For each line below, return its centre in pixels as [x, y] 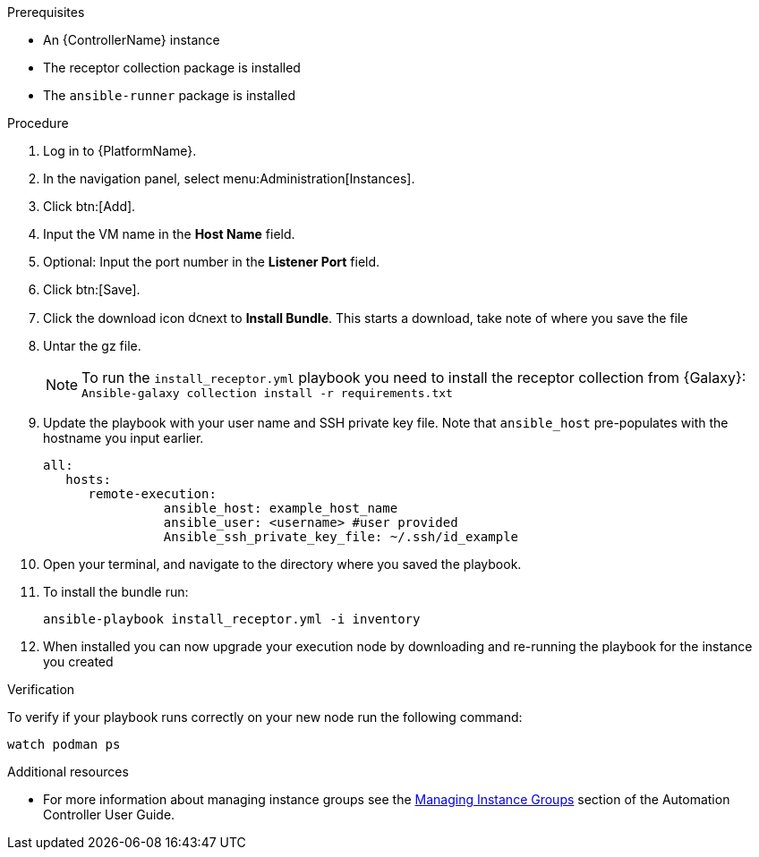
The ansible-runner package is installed [169, 95]
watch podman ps [64, 744]
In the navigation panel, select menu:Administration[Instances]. [229, 178]
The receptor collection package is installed [172, 68]
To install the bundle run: [116, 592]
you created [78, 662]
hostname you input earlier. [124, 438]
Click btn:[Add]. [90, 206]
